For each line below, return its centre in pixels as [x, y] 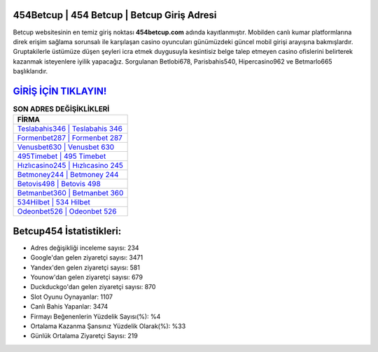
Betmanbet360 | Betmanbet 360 [70, 193]
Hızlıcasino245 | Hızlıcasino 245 [70, 166]
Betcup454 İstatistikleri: [67, 231]
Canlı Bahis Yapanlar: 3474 [69, 307]
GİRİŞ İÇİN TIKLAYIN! [60, 91]
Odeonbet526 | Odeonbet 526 [67, 211]
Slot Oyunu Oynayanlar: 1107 [72, 297]
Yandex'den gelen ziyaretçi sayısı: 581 [85, 267]
